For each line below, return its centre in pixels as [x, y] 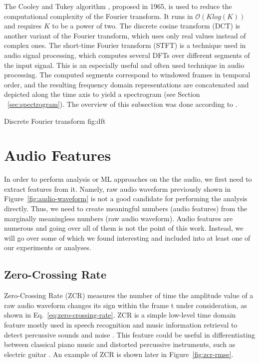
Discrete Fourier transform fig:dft [55, 121]
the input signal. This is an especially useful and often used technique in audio [124, 65]
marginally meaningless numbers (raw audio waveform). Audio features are [119, 218]
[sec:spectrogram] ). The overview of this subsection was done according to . [123, 104]
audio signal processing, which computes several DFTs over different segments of [127, 55]
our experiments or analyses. [48, 247]
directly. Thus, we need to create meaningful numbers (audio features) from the [126, 208]
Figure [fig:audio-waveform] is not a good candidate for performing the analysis [126, 198]
